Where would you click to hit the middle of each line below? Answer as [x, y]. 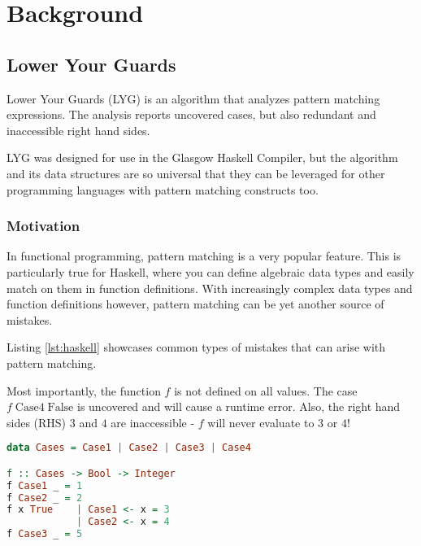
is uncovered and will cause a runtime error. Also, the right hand [239, 406]
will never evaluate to [261, 422]
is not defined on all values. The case [266, 390]
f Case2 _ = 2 [45, 498]
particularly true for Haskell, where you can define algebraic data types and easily [210, 271]
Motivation [43, 226]
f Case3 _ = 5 [45, 534]
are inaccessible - [153, 422]
